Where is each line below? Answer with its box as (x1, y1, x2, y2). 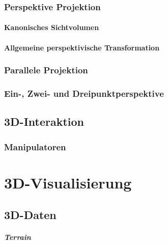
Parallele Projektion (4, 64, 88, 76)
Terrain (4, 232, 31, 242)
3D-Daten (4, 207, 57, 223)
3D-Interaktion (4, 114, 85, 129)
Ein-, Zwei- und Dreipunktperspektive (4, 87, 164, 99)
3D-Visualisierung (4, 172, 132, 193)
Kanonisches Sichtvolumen (4, 22, 99, 33)
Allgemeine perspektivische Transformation (4, 42, 160, 52)
